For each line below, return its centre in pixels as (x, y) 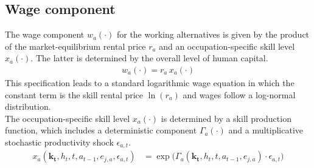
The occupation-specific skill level (68, 118)
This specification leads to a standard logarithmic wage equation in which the (150, 83)
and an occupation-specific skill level (227, 46)
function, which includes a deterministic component (101, 130)
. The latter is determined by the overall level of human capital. (149, 58)
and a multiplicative (266, 130)
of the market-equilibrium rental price (75, 46)
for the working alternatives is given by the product (213, 34)
